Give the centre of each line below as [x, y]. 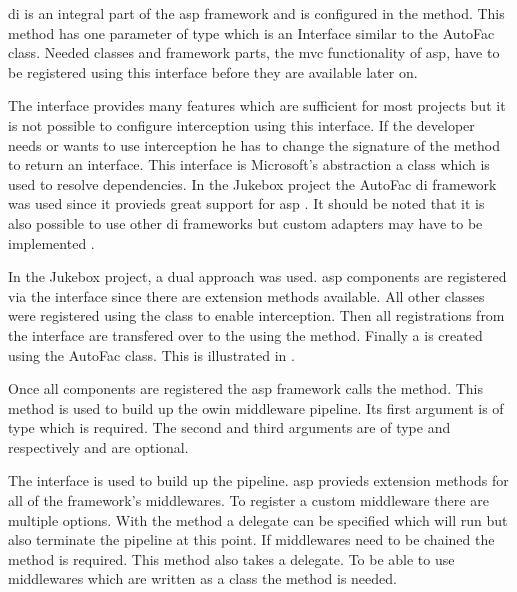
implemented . [51, 242]
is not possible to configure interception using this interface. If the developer [241, 124]
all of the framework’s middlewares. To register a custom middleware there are [248, 500]
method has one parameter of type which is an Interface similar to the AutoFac [251, 32]
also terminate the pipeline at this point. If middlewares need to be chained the [251, 539]
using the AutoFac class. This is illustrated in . [151, 354]
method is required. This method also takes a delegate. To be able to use [231, 558]
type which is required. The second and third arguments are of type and [229, 427]
